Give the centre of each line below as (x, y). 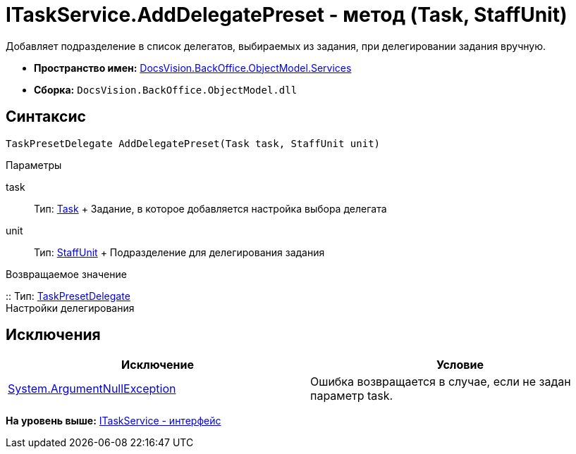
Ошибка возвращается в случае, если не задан (441, 382)
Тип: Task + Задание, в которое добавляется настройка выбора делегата (210, 208)
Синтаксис (46, 117)
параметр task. (352, 396)
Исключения (53, 335)
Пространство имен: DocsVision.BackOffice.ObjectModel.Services (193, 68)
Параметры (34, 165)
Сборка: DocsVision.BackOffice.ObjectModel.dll (166, 89)
